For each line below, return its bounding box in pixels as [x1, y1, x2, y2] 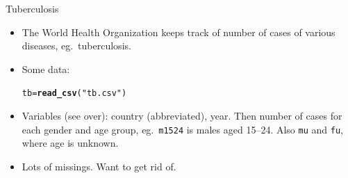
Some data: [22, 61, 70, 76]
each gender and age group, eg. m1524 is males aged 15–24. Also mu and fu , [22, 122, 343, 136]
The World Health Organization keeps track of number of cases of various [22, 24, 335, 39]
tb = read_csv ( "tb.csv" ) [22, 88, 127, 99]
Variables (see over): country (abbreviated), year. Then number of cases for [22, 108, 342, 123]
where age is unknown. [22, 136, 119, 150]
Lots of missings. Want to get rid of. [22, 159, 176, 173]
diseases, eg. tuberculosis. [22, 38, 131, 53]
